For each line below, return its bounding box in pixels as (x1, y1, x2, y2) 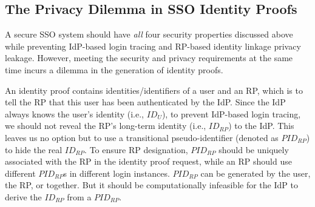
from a (67, 190, 92, 203)
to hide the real (5, 143, 63, 156)
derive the (5, 190, 42, 203)
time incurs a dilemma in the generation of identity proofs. (5, 63, 223, 76)
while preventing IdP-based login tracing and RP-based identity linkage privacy (5, 39, 301, 52)
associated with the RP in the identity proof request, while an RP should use (5, 155, 292, 168)
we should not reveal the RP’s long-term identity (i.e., (5, 119, 206, 132)
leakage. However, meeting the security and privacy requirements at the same (5, 51, 293, 64)
